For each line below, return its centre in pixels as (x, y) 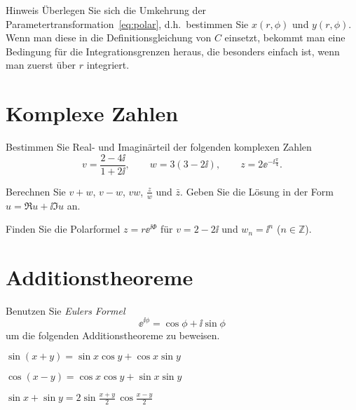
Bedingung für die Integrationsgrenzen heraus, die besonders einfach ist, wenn (173, 51)
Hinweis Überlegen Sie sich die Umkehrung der (106, 10)
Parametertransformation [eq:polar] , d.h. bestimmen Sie (127, 23)
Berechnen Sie (36, 191)
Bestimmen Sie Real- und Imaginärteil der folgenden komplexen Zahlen (159, 147)
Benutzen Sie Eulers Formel (66, 310)
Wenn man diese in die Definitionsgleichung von (109, 37)
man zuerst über (41, 65)
